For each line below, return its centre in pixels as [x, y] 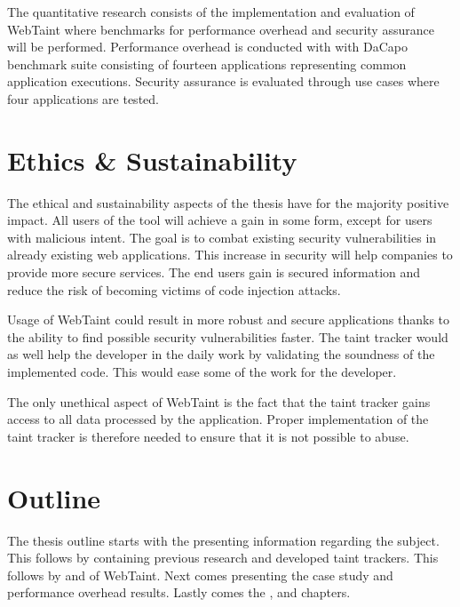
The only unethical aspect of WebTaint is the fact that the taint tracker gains [219, 401]
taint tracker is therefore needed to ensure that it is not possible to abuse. [208, 436]
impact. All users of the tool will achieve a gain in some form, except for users [220, 220]
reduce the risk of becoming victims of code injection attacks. [174, 289]
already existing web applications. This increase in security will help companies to [230, 255]
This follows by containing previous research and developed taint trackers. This [223, 558]
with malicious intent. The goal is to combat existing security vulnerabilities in [222, 237]
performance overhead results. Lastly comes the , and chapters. [179, 592]
